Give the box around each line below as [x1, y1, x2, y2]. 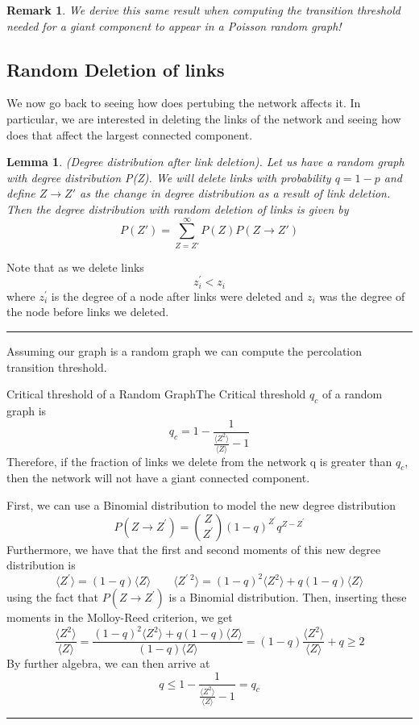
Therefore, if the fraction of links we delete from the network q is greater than [6, 452, 392, 469]
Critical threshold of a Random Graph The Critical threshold [6, 385, 306, 402]
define [6, 185, 35, 202]
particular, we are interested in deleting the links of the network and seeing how [6, 110, 401, 127]
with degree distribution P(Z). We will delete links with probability [6, 169, 331, 185]
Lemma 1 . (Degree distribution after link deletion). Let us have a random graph [6, 153, 404, 170]
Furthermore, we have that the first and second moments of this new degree [6, 540, 381, 557]
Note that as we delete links [6, 258, 144, 275]
